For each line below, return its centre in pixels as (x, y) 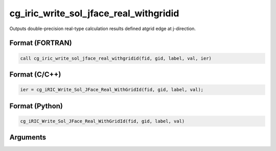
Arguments (28, 137)
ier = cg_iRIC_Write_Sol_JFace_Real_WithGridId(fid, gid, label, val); (112, 90)
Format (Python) (36, 106)
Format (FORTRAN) (41, 43)
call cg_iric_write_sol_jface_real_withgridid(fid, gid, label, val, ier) (116, 58)
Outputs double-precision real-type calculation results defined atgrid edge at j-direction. (103, 29)
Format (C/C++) (35, 74)
